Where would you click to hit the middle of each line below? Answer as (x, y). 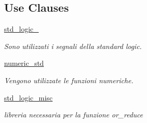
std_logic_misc (29, 97)
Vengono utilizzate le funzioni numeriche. (69, 80)
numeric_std (24, 63)
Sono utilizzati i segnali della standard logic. (73, 46)
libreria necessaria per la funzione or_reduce (74, 115)
